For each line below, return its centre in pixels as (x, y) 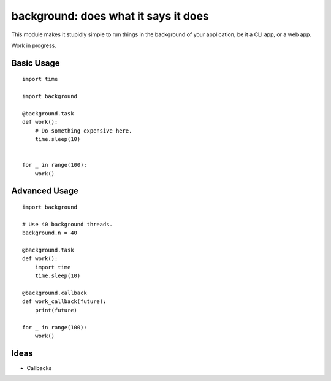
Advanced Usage (45, 191)
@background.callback (55, 293)
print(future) (56, 310)
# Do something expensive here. (83, 131)
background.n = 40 (50, 233)
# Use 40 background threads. (68, 224)
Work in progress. (34, 45)
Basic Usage (36, 63)
